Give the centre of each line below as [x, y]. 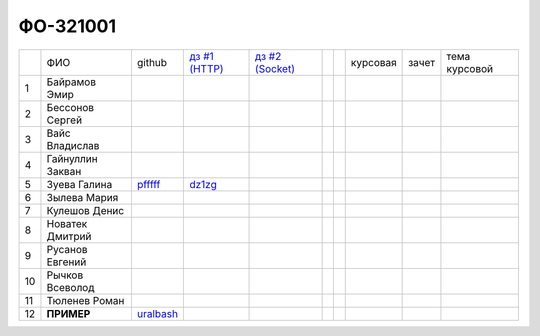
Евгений [66, 262]
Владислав [73, 145]
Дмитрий [69, 236]
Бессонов [70, 107]
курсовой [470, 68]
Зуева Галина [79, 184]
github [152, 62]
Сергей [64, 120]
